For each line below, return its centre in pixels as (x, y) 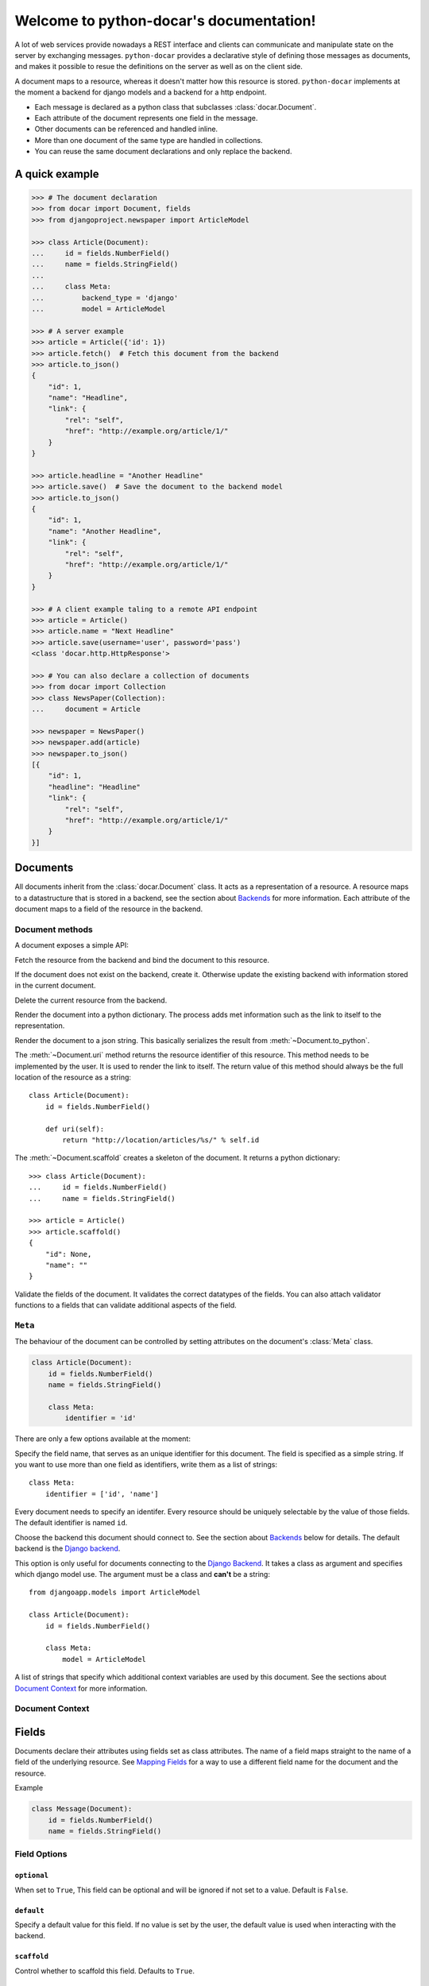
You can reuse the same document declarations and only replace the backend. (163, 152)
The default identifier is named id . (71, 1523)
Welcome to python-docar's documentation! (165, 21)
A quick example (57, 174)
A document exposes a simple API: (71, 945)
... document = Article (86, 709)
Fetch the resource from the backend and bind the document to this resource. (142, 960)
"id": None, (68, 1254)
